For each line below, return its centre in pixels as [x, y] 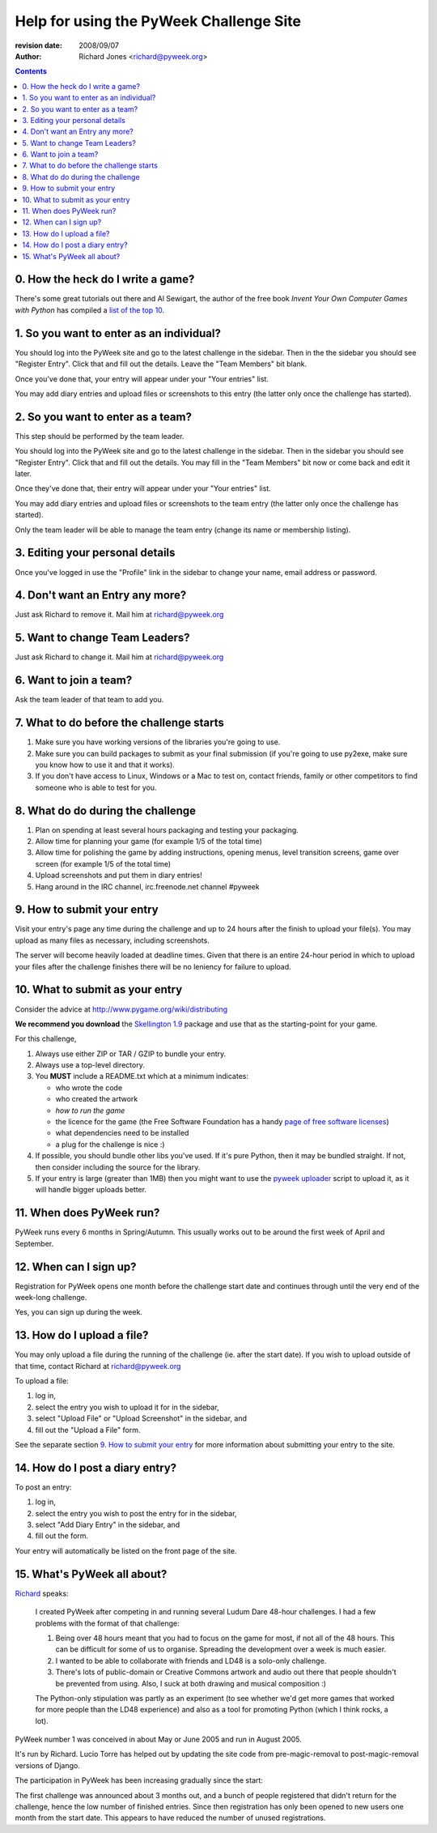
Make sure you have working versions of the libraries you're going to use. [158, 742]
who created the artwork [97, 1099]
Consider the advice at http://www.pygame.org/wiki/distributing [121, 1009]
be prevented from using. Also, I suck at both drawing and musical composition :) [191, 1683]
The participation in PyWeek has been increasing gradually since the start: [139, 1780]
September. [34, 1243]
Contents [31, 71]
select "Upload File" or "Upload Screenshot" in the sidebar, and [141, 1418]
